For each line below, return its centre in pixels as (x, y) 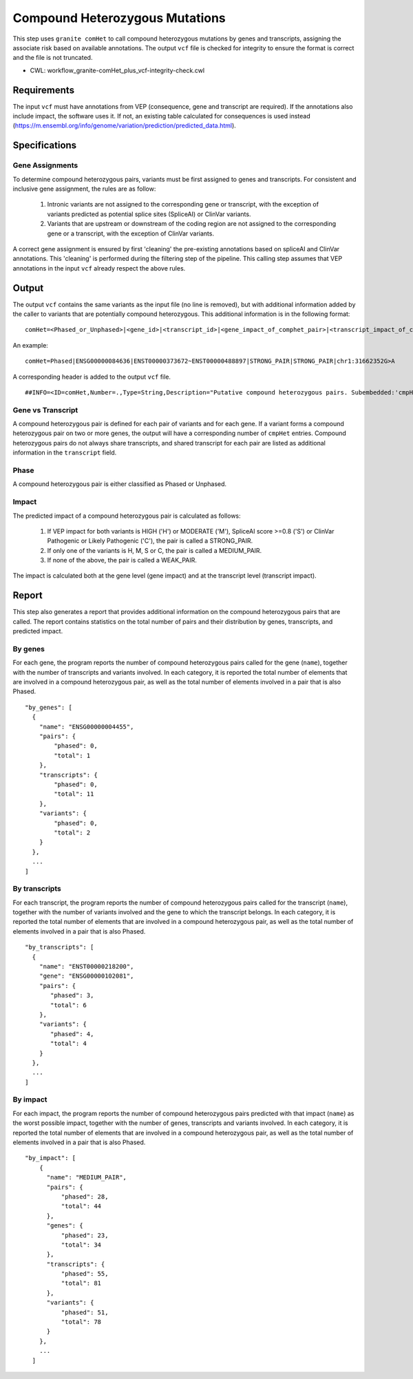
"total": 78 (81, 1322)
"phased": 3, (72, 996)
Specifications (45, 146)
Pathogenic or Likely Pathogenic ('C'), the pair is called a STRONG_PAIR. (150, 541)
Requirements (44, 90)
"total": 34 (81, 1245)
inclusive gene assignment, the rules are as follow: (84, 189)
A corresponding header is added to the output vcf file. (92, 377)
